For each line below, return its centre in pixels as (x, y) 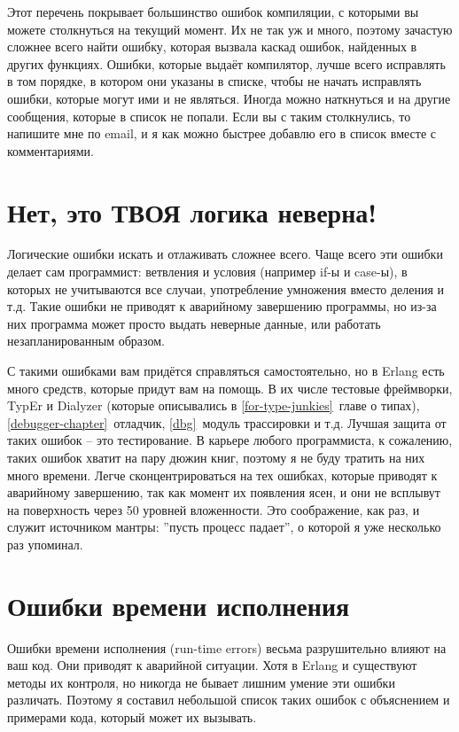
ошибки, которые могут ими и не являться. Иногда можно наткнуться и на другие (229, 98)
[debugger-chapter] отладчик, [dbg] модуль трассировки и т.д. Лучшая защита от (227, 422)
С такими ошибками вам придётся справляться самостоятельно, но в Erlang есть (226, 371)
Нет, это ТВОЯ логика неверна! (192, 211)
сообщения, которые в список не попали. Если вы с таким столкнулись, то (209, 116)
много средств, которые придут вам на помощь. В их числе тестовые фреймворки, (230, 388)
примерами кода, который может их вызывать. (132, 717)
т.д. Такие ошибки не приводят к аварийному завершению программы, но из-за (222, 306)
